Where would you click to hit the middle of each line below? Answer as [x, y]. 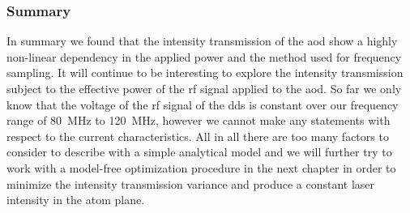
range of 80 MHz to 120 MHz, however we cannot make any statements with [199, 120]
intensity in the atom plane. [76, 200]
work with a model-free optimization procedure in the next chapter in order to [201, 167]
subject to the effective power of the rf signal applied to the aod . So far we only [204, 88]
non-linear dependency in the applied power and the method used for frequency [204, 56]
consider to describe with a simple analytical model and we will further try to [199, 152]
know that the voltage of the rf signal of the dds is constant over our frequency [203, 104]
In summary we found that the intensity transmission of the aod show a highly [202, 41]
